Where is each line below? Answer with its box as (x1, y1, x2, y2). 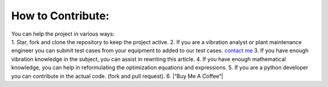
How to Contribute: (11, 9, 109, 22)
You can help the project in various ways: (11, 30, 115, 37)
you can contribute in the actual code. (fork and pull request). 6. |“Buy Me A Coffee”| (11, 72, 224, 80)
